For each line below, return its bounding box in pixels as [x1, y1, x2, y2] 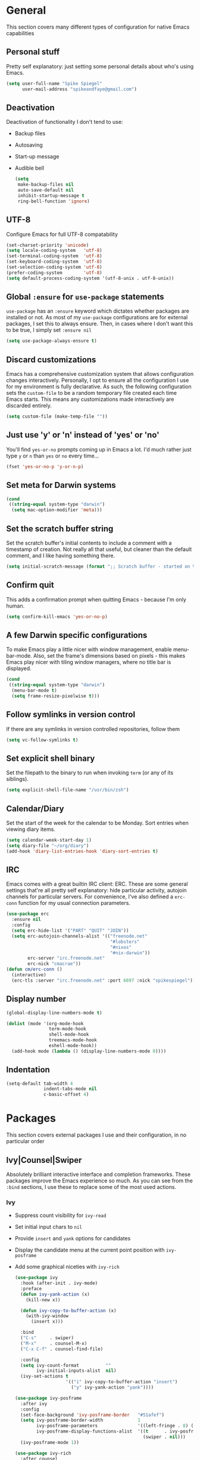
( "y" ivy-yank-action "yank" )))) [71, 1384, 154, 1391]
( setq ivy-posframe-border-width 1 [20, 1417, 141, 1424]
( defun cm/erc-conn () [6, 966, 62, 973]
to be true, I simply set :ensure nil [6, 326, 92, 334]
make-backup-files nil [17, 182, 74, 188]
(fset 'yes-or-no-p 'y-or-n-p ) [6, 463, 84, 469]
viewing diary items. [6, 826, 55, 833]
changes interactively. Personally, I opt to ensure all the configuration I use [6, 376, 189, 384]
